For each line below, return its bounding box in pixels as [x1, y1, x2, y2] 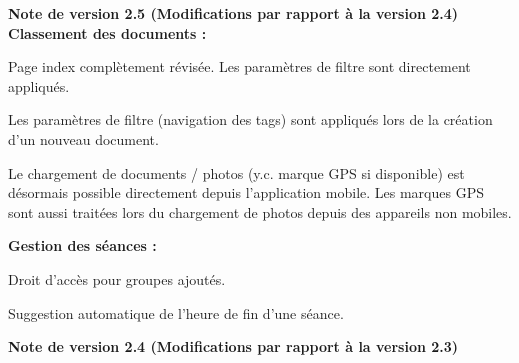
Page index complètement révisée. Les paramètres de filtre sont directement [8, 56, 471, 77]
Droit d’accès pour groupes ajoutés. [8, 268, 226, 289]
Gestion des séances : [8, 235, 157, 256]
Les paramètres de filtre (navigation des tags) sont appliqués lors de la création [8, 109, 493, 130]
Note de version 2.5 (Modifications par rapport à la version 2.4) [8, 3, 459, 23]
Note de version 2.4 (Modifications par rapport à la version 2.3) [8, 336, 459, 357]
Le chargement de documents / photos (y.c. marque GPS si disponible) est [8, 162, 465, 183]
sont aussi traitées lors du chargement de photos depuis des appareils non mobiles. [8, 201, 512, 222]
